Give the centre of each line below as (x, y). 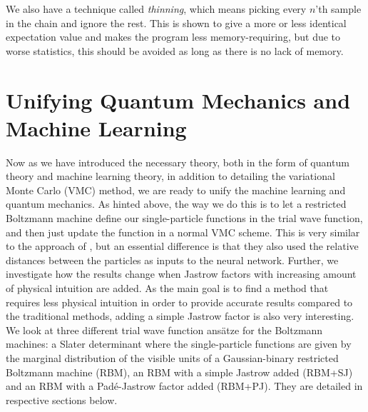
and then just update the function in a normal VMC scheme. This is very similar (183, 232)
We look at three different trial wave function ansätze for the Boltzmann (164, 330)
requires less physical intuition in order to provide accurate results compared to (179, 302)
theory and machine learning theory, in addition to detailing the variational (170, 176)
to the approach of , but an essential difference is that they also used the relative (182, 246)
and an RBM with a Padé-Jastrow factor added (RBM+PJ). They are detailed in (184, 386)
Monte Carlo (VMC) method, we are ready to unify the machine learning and (176, 190)
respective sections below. (62, 400)
